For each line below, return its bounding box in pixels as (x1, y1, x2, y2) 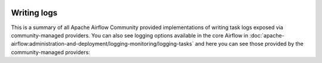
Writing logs (11, 8, 58, 18)
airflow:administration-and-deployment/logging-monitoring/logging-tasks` (11, 40, 194, 48)
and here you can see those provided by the (194, 40, 304, 48)
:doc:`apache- (249, 31, 284, 39)
